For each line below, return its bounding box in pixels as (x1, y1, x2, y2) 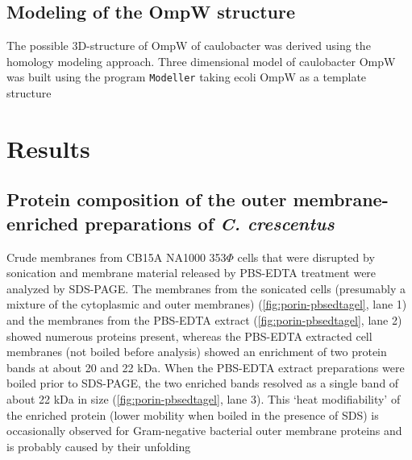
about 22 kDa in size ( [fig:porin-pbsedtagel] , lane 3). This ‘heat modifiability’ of (6, 390, 401, 407)
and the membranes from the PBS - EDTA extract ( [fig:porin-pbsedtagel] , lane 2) (6, 311, 402, 328)
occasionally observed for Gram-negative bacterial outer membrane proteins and (6, 422, 402, 439)
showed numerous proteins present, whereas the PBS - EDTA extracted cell (6, 327, 372, 344)
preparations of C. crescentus (85, 210, 335, 235)
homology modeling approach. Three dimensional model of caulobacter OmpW (6, 52, 396, 69)
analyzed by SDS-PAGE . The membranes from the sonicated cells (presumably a (6, 280, 406, 296)
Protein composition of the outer (6, 187, 287, 212)
